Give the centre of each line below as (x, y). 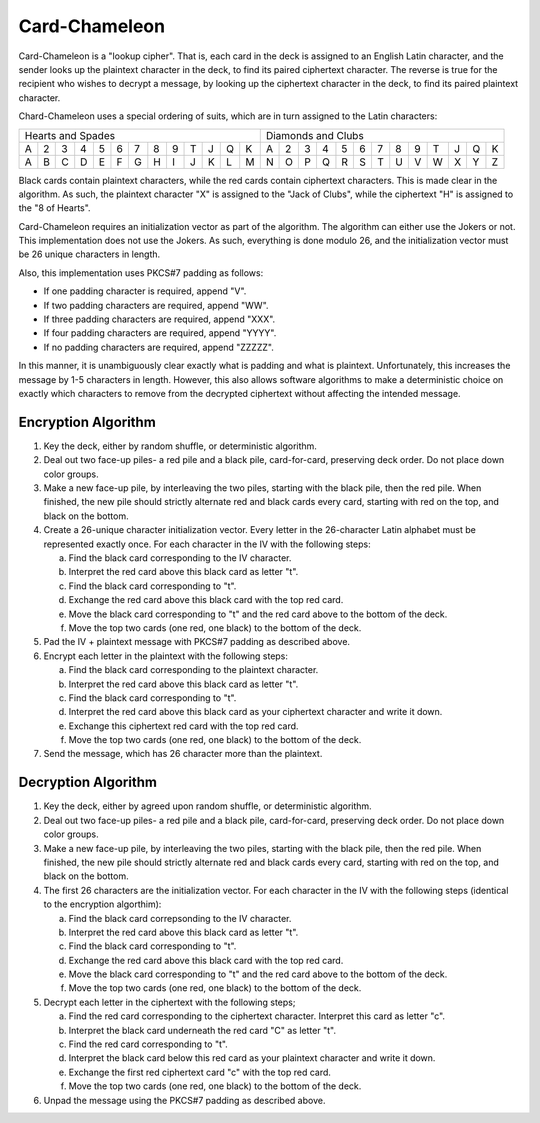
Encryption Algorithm (87, 421)
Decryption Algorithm (87, 782)
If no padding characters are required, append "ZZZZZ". (158, 347)
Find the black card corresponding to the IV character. (180, 558)
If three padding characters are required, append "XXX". (159, 319)
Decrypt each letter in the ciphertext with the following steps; (169, 1002)
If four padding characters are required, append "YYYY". (160, 333)
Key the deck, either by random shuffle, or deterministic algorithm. (180, 446)
